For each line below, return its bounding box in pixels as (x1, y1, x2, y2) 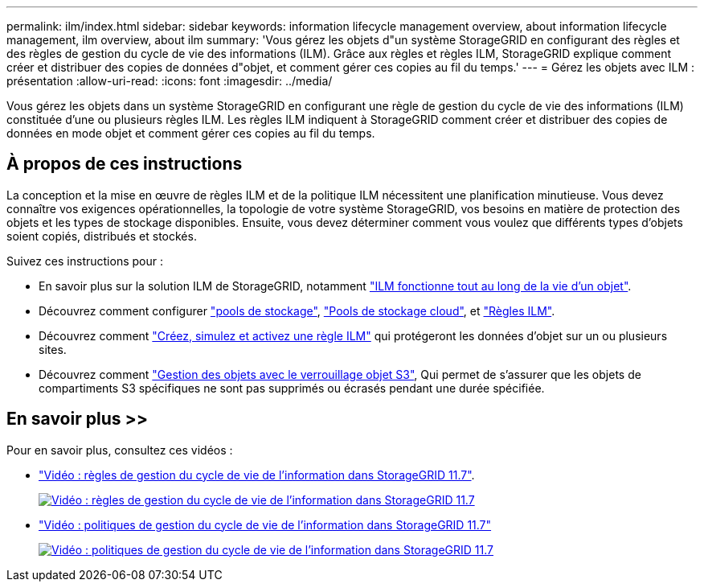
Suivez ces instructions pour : (6, 253, 163, 268)
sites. (39, 342, 67, 356)
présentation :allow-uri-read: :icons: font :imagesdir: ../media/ (6, 74, 333, 88)
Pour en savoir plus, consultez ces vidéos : (6, 442, 233, 457)
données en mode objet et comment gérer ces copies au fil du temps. (6, 126, 375, 140)
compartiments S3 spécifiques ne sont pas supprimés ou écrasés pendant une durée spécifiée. (39, 380, 545, 395)
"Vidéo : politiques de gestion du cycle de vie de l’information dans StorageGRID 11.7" (39, 517, 492, 532)
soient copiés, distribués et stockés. (6, 228, 197, 243)
